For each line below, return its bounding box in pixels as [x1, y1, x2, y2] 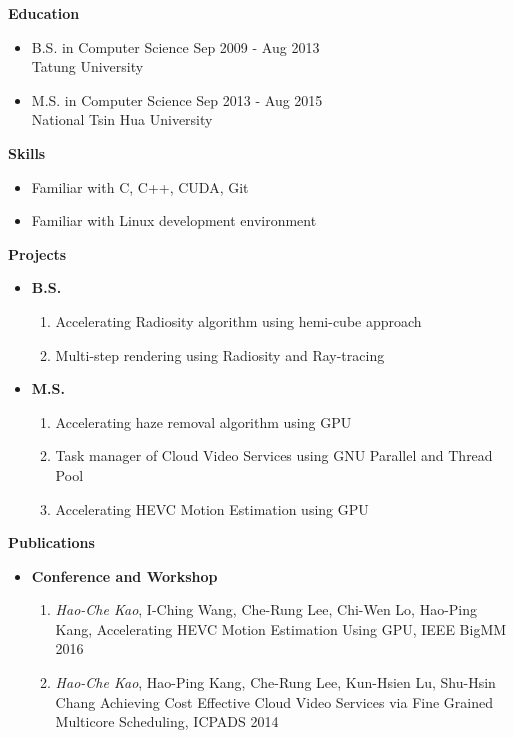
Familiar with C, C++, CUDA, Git [31, 176, 249, 197]
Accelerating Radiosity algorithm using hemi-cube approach [55, 310, 422, 331]
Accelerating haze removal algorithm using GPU [55, 411, 352, 432]
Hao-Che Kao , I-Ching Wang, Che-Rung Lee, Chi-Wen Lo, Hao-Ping [55, 599, 478, 620]
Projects [8, 243, 67, 264]
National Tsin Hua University [31, 109, 213, 130]
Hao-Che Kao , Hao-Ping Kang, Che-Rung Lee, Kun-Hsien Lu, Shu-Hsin [55, 672, 496, 693]
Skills [8, 142, 46, 163]
